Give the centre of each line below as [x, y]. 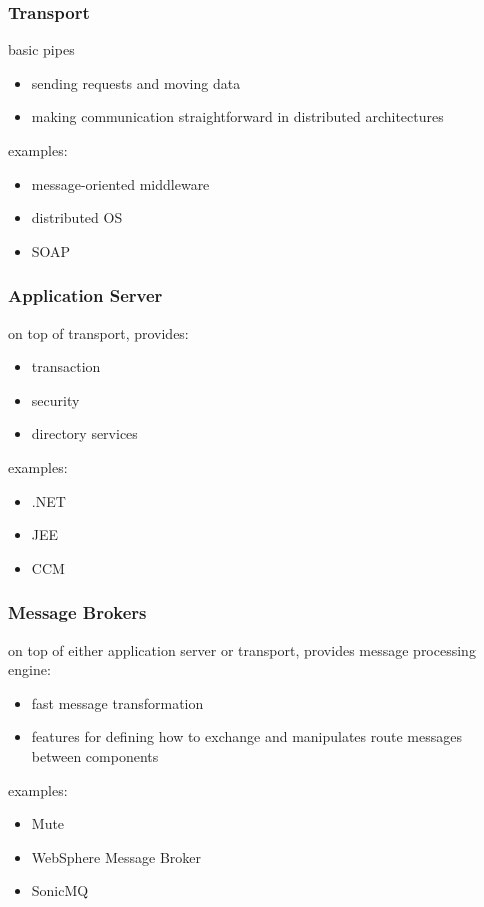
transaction [66, 366]
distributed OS [77, 217]
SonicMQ [60, 890]
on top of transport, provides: [98, 332]
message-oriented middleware [120, 183]
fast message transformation [117, 702]
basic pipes [41, 49]
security [55, 399]
